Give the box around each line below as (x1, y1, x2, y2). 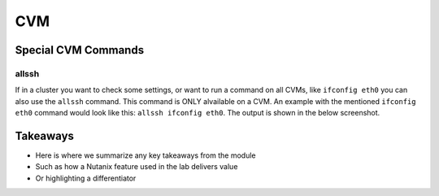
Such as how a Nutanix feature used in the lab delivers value (35, 162, 238, 172)
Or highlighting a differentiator (35, 173, 137, 183)
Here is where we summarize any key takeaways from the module (35, 150, 256, 160)
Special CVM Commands (15, 43, 145, 57)
